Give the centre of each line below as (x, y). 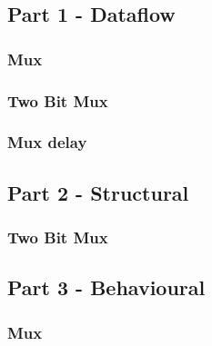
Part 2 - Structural (98, 192)
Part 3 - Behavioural (106, 287)
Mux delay (47, 142)
